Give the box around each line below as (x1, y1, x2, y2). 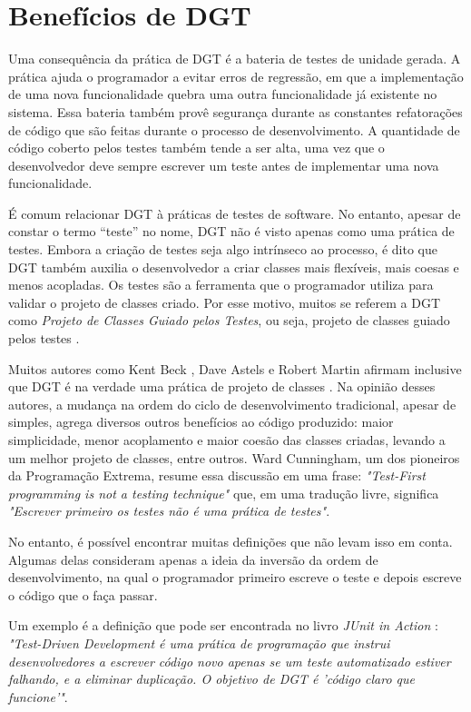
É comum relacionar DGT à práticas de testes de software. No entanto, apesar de (8, 203, 461, 222)
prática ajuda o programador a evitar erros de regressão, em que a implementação (8, 66, 464, 85)
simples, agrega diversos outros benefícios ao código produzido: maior (8, 412, 394, 431)
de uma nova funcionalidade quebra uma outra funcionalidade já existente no (8, 84, 437, 104)
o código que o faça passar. (8, 585, 158, 604)
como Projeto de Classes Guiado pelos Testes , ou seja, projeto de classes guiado (8, 311, 450, 330)
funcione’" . (8, 687, 68, 706)
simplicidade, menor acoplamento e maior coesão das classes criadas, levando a (8, 430, 446, 449)
